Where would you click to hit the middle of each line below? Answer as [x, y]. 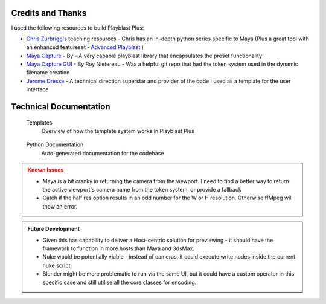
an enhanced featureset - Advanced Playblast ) [85, 47]
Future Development [54, 229]
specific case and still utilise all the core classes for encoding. [120, 282]
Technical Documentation [61, 107]
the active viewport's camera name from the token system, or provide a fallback [142, 189]
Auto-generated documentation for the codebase [103, 153]
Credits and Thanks [49, 13]
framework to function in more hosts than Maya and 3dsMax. [118, 248]
